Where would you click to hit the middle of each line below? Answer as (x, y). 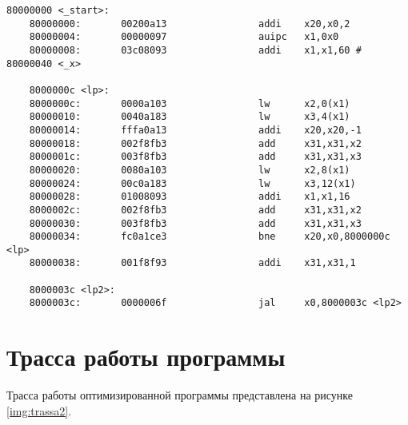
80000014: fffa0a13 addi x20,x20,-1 (195, 130)
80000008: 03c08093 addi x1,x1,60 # (195, 50)
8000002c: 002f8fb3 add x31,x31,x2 (195, 210)
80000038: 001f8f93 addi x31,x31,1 (192, 263)
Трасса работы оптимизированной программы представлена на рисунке (180, 395)
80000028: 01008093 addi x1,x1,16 (190, 197)
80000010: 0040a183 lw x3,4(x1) (190, 117)
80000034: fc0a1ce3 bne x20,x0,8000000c (210, 237)
